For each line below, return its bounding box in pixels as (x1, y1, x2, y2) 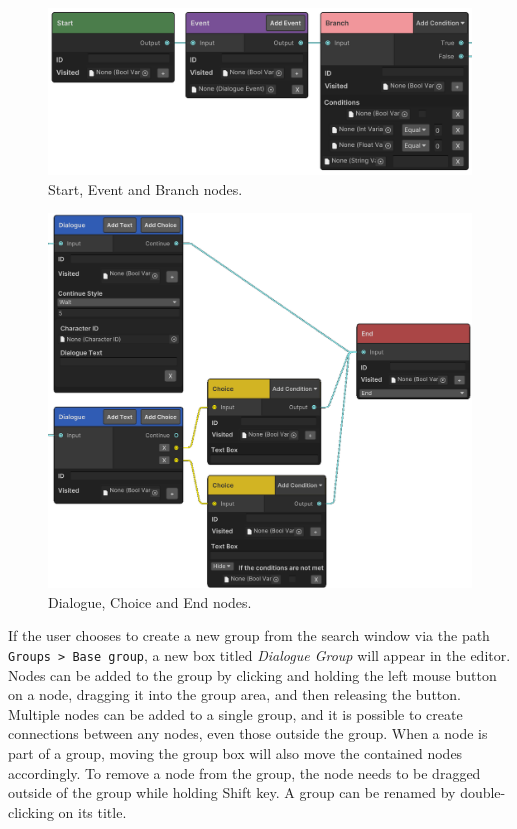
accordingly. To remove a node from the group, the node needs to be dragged (8, 762, 481, 783)
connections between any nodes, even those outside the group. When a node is (8, 723, 488, 744)
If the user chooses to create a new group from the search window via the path (8, 625, 490, 646)
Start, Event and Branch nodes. (48, 178, 243, 199)
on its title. (58, 801, 127, 822)
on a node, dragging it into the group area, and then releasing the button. (8, 684, 461, 705)
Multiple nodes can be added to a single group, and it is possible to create (8, 703, 463, 724)
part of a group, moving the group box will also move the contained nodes (8, 743, 463, 763)
